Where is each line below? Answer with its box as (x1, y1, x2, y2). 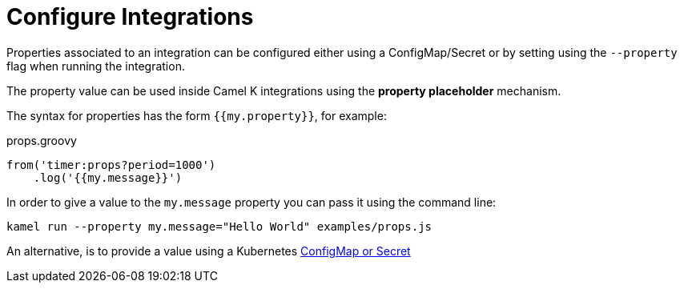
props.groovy (6, 133, 77, 147)
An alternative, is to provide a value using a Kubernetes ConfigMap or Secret (6, 243, 411, 258)
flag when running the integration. (6, 58, 185, 73)
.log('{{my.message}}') (33, 171, 183, 184)
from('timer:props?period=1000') (6, 158, 216, 171)
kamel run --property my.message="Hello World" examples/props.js (6, 219, 433, 233)
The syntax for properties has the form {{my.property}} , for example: (6, 108, 387, 122)
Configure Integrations (6, 3, 254, 30)
